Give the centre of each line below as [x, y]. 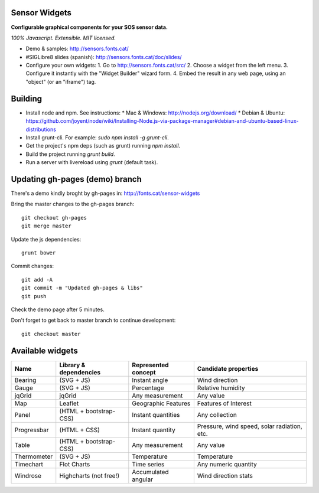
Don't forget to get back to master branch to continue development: [93, 320]
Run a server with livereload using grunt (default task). [92, 162]
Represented [150, 365]
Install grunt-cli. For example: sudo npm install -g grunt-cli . [97, 137]
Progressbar [32, 430]
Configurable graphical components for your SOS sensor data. [89, 27]
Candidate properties [228, 368]
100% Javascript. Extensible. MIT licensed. [64, 38]
